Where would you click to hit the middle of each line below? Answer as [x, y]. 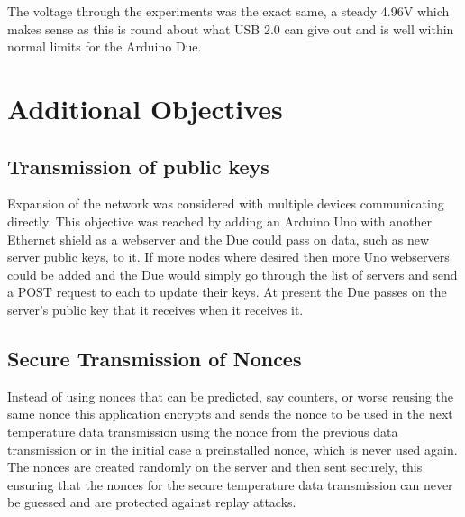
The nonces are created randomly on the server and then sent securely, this [215, 467]
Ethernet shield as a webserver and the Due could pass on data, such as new [219, 239]
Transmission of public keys [138, 166]
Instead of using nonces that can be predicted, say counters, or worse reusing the [230, 396]
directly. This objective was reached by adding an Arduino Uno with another [219, 221]
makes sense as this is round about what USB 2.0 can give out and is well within [231, 28]
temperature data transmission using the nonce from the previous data [203, 431]
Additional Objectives [145, 108]
